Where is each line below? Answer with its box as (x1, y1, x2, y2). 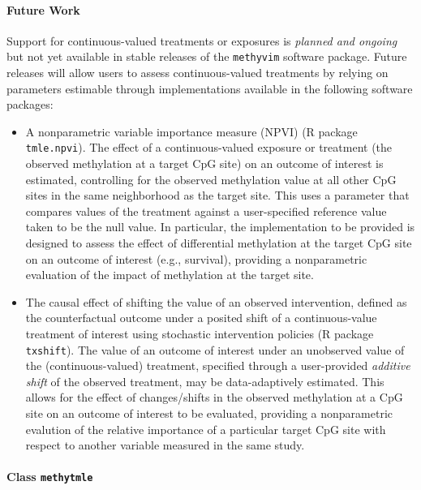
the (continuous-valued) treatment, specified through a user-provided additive (25, 357, 410, 374)
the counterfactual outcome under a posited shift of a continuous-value (25, 309, 377, 326)
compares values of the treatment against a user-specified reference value (25, 202, 387, 219)
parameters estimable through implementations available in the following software (6, 80, 413, 97)
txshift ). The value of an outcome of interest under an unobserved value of (25, 341, 405, 358)
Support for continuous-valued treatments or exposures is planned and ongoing (6, 32, 397, 49)
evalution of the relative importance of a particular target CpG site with (25, 420, 386, 437)
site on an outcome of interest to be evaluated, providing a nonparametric (25, 405, 393, 422)
